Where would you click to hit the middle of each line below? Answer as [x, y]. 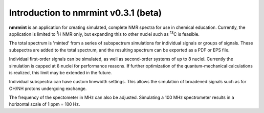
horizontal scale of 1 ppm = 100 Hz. [44, 104]
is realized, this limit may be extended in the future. [60, 72]
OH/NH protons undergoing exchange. [48, 89]
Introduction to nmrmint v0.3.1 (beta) [86, 13]
